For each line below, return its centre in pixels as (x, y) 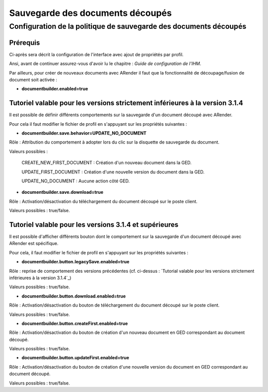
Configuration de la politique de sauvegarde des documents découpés (128, 26)
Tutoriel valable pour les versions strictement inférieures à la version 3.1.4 (126, 103)
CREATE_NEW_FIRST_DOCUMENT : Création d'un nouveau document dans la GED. (107, 163)
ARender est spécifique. (34, 243)
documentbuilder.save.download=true (63, 192)
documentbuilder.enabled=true (55, 89)
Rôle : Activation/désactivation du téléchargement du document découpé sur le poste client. (103, 201)
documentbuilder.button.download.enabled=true (74, 296)
